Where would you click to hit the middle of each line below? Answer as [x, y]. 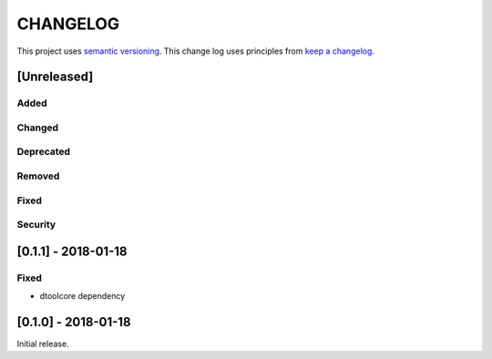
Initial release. [43, 344]
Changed [38, 128]
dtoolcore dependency [82, 296]
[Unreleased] [55, 77]
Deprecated [44, 152]
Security [36, 225]
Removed [38, 176]
